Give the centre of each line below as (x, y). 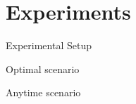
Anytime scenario (43, 92)
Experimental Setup (49, 45)
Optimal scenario (43, 69)
